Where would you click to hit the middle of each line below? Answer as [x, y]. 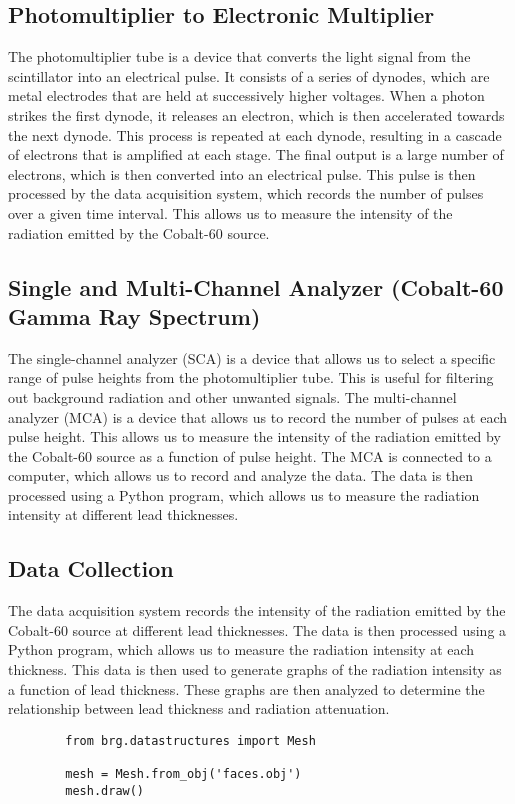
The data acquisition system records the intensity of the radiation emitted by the [257, 610]
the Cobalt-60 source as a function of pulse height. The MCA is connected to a [250, 455]
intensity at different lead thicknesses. [123, 514]
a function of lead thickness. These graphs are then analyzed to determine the [246, 688]
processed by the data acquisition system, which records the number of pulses [246, 193]
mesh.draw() [105, 790]
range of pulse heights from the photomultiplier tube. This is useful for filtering [251, 377]
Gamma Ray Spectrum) [134, 315]
